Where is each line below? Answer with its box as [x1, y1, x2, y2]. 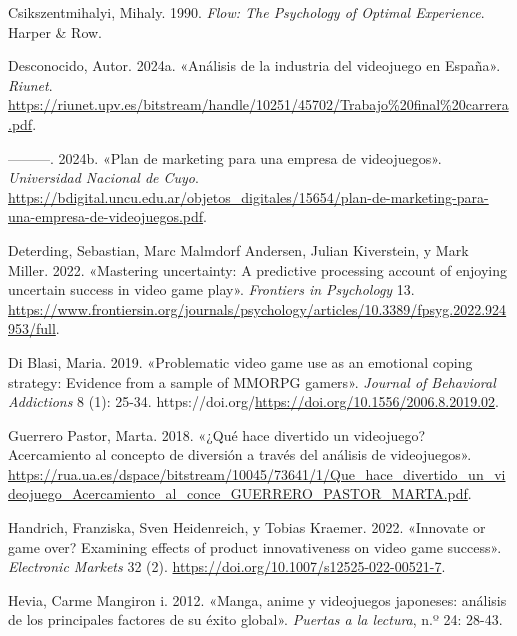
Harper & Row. [8, 21, 102, 42]
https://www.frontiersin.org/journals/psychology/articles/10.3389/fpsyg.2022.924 [8, 298, 507, 319]
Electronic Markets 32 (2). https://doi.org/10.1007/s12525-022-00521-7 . [8, 556, 446, 577]
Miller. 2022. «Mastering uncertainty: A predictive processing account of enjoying [8, 259, 508, 280]
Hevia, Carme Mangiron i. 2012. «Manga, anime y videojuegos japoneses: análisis [8, 589, 507, 610]
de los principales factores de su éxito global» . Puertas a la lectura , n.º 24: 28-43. [8, 609, 503, 630]
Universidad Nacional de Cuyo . [8, 167, 199, 188]
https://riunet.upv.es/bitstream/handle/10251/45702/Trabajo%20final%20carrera [8, 94, 509, 115]
